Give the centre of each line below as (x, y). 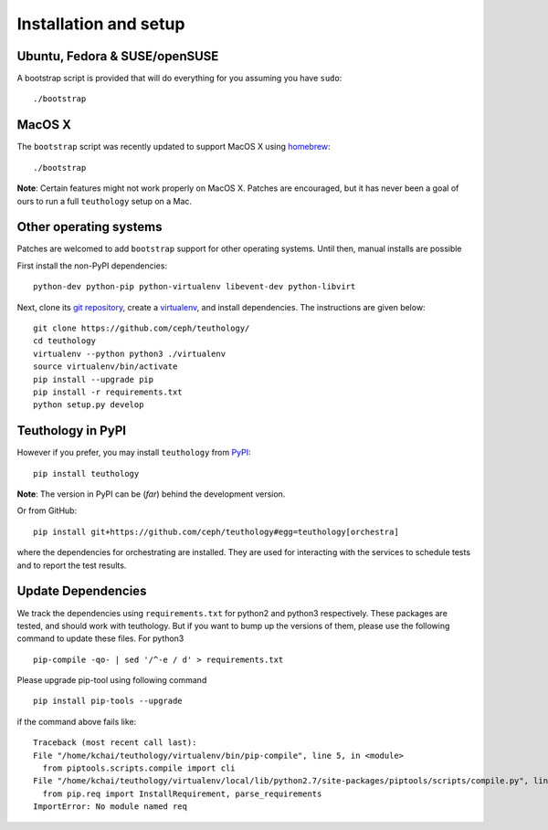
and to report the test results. (72, 565)
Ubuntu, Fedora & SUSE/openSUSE (118, 56)
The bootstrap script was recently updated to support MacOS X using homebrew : (174, 147)
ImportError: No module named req (110, 807)
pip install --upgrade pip (94, 379)
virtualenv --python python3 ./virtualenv (130, 353)
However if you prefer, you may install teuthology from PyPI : (134, 453)
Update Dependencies (82, 591)
